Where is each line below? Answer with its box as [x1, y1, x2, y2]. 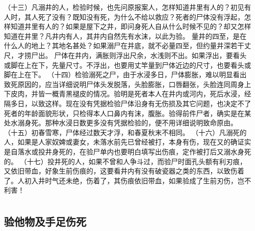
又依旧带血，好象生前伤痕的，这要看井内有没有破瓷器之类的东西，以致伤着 [4, 166, 244, 176]
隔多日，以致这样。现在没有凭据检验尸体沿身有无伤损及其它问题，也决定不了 [4, 98, 251, 108]
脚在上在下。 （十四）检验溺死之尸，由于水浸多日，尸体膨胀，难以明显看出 [4, 69, 247, 80]
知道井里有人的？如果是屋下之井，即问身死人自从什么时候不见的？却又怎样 [10, 21, 251, 31]
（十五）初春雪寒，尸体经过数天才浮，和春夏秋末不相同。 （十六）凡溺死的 [4, 127, 247, 137]
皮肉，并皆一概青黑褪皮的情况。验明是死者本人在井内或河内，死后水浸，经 [10, 88, 251, 99]
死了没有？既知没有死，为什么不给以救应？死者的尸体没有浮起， [38, 11, 244, 22]
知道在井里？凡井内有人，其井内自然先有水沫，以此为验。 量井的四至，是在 [4, 30, 247, 41]
